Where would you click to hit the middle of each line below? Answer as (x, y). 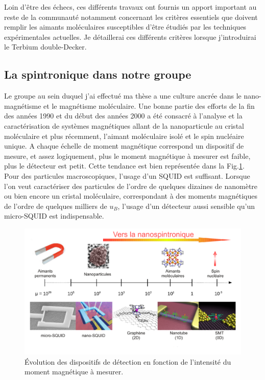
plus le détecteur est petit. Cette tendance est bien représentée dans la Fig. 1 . (124, 166)
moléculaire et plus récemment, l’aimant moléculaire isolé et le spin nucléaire (124, 136)
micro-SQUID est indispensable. (54, 216)
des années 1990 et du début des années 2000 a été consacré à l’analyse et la (123, 116)
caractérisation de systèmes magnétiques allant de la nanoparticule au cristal (124, 125)
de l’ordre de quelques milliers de (56, 206)
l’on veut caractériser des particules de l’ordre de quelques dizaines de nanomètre (131, 186)
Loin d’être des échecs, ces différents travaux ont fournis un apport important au (130, 7)
